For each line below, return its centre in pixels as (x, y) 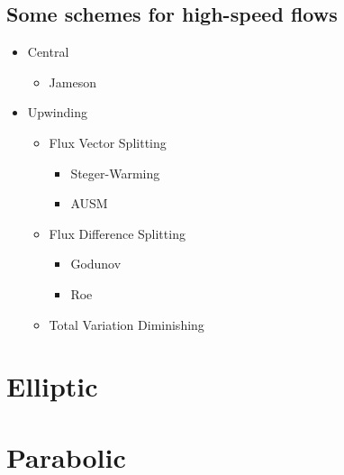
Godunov (96, 264)
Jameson (72, 82)
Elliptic (52, 386)
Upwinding (57, 112)
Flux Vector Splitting (108, 142)
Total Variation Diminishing (127, 324)
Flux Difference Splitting (117, 233)
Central (48, 52)
